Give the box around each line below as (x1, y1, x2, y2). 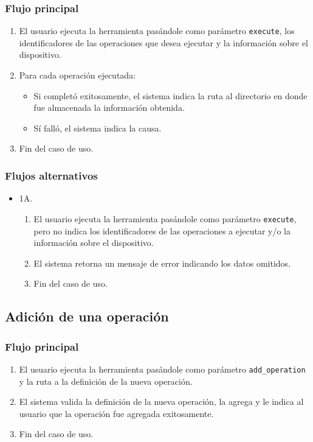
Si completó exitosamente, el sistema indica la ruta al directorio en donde (33, 89, 308, 102)
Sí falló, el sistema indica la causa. (33, 121, 162, 134)
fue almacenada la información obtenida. (33, 101, 185, 114)
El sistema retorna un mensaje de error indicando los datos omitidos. (33, 256, 291, 269)
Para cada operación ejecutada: (19, 69, 136, 82)
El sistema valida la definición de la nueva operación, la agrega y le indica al (19, 395, 304, 408)
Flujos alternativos (5, 167, 98, 183)
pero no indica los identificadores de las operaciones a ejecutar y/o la (33, 224, 291, 237)
